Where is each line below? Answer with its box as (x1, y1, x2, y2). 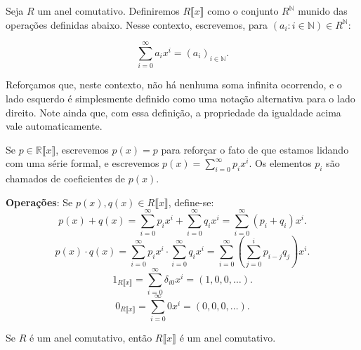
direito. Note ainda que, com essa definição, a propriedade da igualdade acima (6, 105, 341, 119)
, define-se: (168, 194, 214, 209)
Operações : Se (6, 194, 73, 209)
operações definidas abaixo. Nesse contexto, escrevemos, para (6, 17, 268, 32)
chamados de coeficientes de (6, 171, 126, 186)
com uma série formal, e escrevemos (6, 156, 159, 170)
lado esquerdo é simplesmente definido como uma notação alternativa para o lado (6, 90, 355, 105)
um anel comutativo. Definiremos (37, 4, 180, 18)
